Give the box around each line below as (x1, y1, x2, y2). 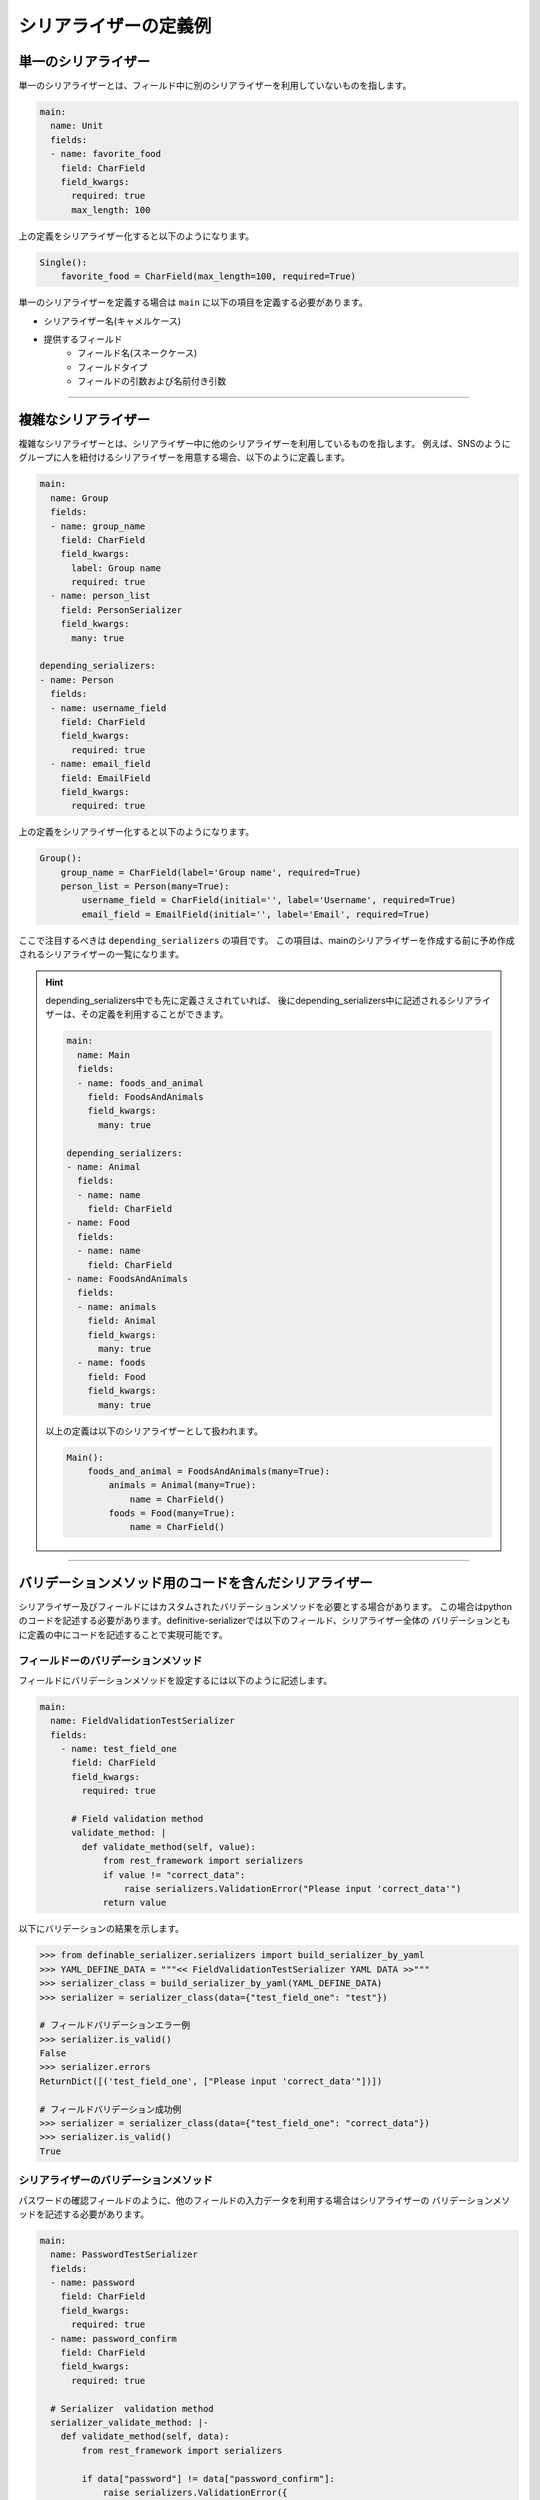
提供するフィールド (43, 333, 123, 345)
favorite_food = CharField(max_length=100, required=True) (60, 271, 357, 282)
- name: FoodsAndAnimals (66, 1273, 189, 1285)
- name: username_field (50, 702, 167, 714)
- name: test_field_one (60, 1743, 177, 1755)
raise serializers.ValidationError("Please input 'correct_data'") (123, 1883, 462, 1894)
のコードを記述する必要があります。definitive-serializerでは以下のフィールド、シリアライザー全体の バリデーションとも (18, 1615, 511, 1627)
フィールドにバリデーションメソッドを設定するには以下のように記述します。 (18, 1674, 333, 1686)
